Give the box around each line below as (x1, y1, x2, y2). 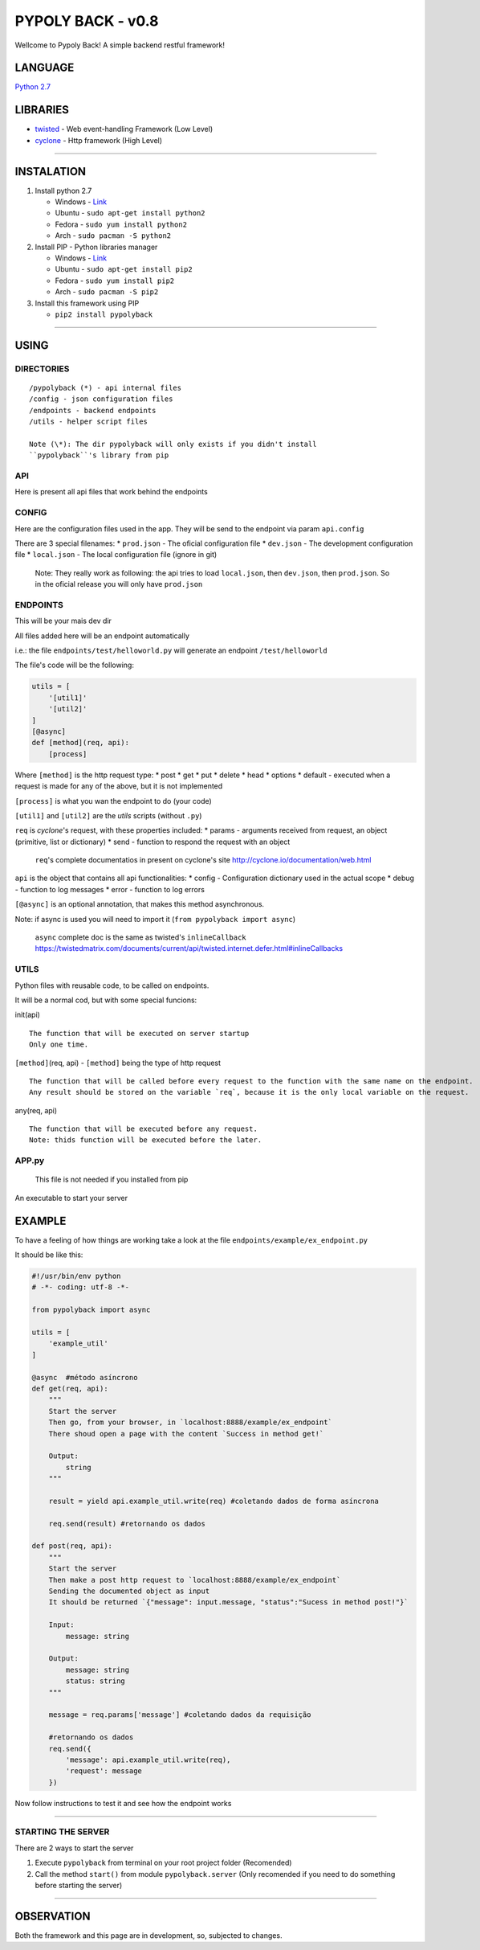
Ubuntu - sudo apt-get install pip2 (55, 264, 193, 274)
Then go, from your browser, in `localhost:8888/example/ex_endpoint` (48, 1418, 333, 1427)
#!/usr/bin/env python (31, 1272, 121, 1281)
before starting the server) (35, 1880, 123, 1890)
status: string (65, 1677, 126, 1686)
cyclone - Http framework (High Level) (35, 135, 163, 145)
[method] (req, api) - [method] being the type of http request (14, 1058, 221, 1067)
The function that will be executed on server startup (29, 1029, 250, 1038)
